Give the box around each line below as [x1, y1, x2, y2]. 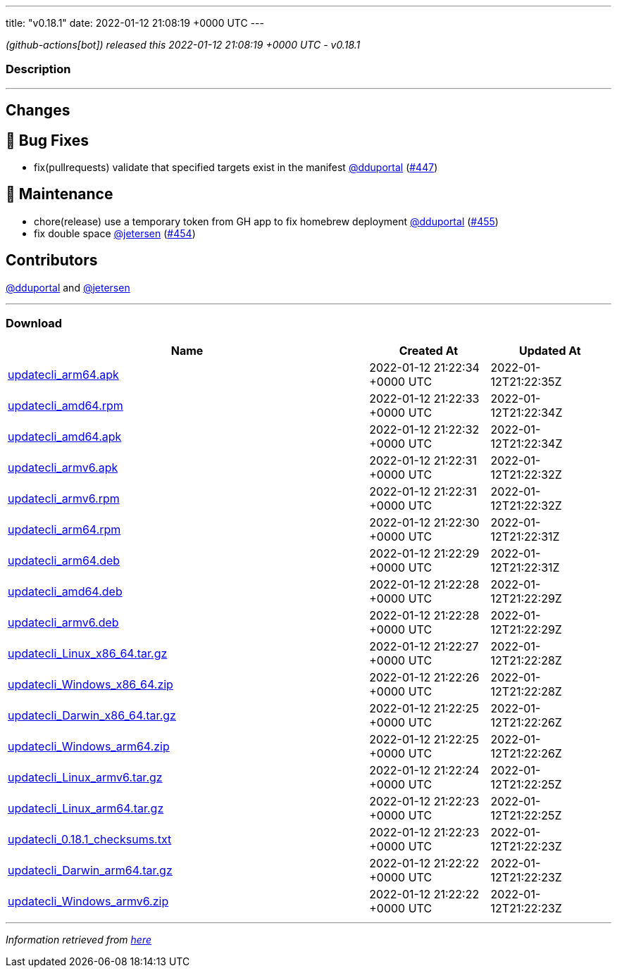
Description [6, 62, 71, 77]
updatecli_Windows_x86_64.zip [8, 677, 173, 692]
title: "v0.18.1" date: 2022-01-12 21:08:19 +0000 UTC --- [6, 17, 264, 29]
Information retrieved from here [6, 934, 152, 946]
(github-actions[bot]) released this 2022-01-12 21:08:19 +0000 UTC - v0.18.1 [6, 39, 361, 51]
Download [6, 316, 63, 331]
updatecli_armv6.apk [8, 460, 118, 475]
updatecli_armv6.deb [8, 615, 119, 630]
